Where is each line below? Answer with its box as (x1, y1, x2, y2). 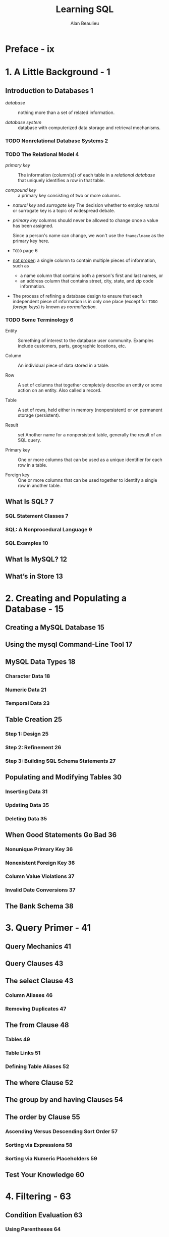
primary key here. (12, 238, 49, 244)
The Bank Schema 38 (5, 902, 74, 911)
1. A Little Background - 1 (5, 67, 110, 78)
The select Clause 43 (5, 976, 74, 985)
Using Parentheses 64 (5, 1226, 61, 1233)
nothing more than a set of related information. (18, 109, 115, 116)
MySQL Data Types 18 (5, 657, 76, 666)
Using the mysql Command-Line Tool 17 (5, 640, 133, 649)
